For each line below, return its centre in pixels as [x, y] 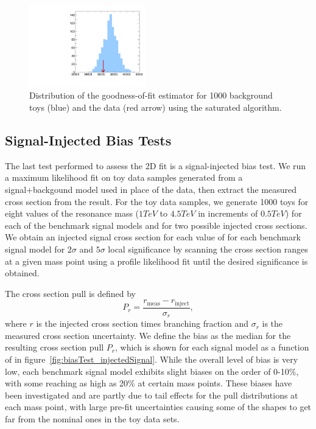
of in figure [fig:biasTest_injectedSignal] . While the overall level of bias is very [152, 359]
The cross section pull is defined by [70, 293]
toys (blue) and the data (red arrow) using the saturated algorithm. [156, 107]
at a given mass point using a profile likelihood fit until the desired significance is [156, 261]
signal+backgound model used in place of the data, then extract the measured [151, 190]
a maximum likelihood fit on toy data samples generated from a [124, 177]
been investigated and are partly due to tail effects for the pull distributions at [152, 395]
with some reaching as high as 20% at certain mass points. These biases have [149, 383]
